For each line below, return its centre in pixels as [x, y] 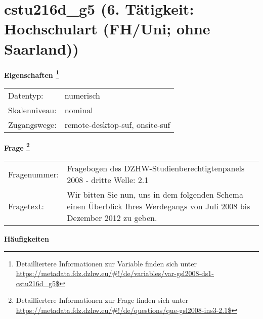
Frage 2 [17, 147]
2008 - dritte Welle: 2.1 [108, 180]
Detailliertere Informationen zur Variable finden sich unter [106, 263]
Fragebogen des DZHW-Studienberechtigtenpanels [156, 168]
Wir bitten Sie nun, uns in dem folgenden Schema [155, 194]
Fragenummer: [34, 174]
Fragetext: [26, 206]
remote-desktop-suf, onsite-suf [117, 124]
